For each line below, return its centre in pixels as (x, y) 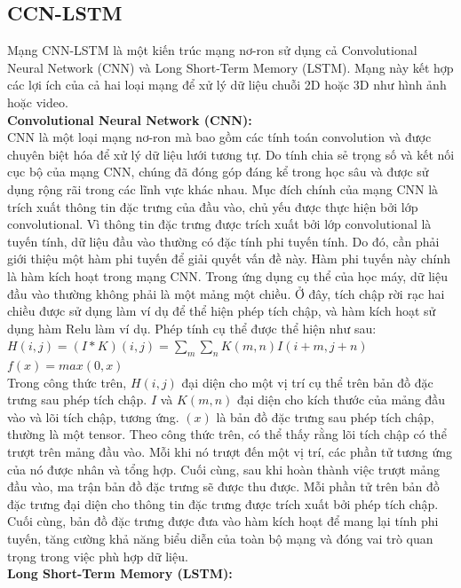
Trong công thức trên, (67, 382)
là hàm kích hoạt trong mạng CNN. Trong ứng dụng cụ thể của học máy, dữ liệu (227, 275)
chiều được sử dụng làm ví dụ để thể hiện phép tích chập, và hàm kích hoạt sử (222, 311)
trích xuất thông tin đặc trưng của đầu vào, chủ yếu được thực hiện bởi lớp (213, 206)
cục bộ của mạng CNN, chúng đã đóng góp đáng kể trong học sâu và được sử (218, 172)
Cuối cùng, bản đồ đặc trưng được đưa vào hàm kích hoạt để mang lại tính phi (223, 521)
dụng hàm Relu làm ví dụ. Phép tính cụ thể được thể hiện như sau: (192, 328)
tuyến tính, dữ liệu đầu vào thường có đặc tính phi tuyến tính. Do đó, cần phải (223, 241)
